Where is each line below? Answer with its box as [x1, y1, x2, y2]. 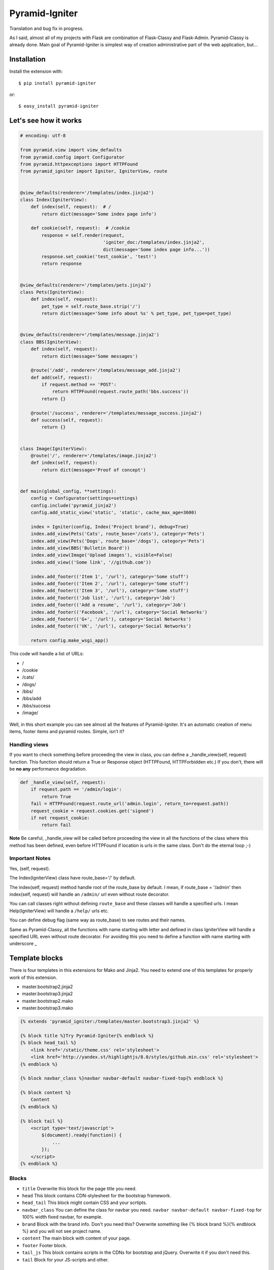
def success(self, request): [30, 417, 104, 423]
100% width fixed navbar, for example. [22, 1214, 102, 1220]
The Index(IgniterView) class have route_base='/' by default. [9, 875, 136, 881]
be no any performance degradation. [9, 766, 87, 772]
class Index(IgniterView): [20, 197, 87, 203]
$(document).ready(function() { [41, 1132, 122, 1138]
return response [41, 261, 82, 267]
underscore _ [9, 940, 37, 947]
